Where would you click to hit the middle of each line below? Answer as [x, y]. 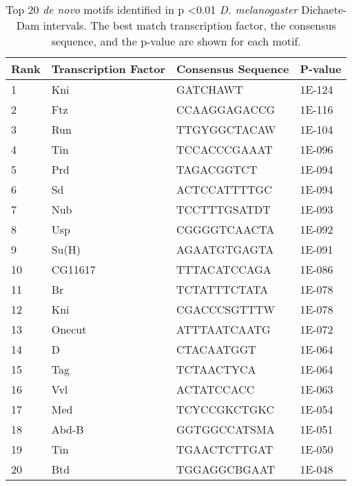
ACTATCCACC [215, 389]
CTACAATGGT [216, 349]
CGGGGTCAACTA [225, 229]
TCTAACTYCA [216, 369]
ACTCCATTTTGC [224, 189]
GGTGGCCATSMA [225, 429]
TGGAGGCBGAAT [225, 469]
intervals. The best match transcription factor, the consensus [189, 25]
